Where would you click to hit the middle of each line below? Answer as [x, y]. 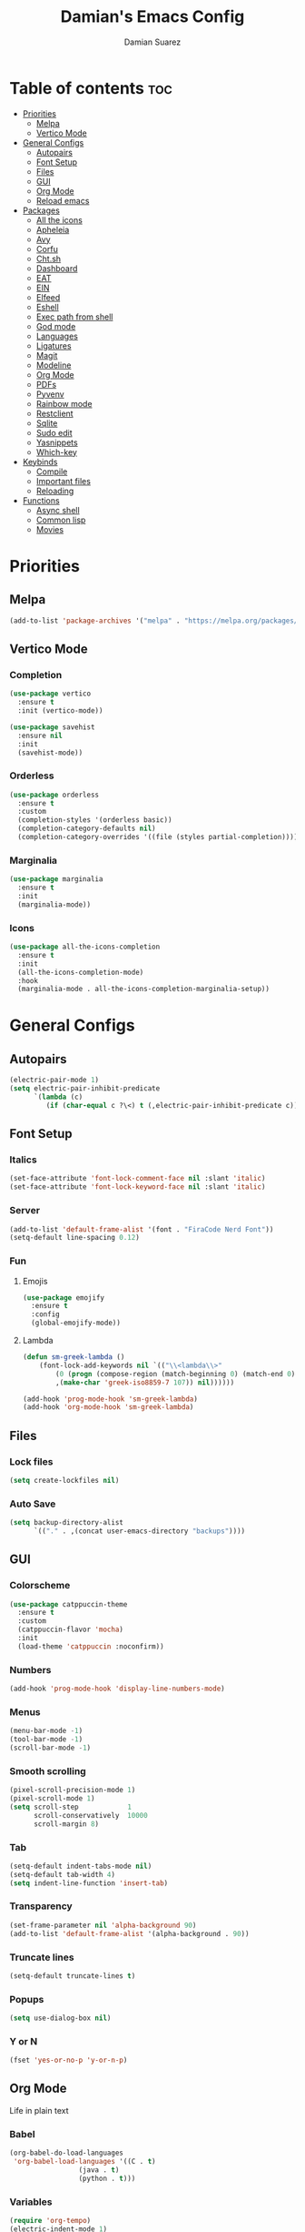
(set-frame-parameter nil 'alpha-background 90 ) [103, 1925]
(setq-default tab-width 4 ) [63, 1874]
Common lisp [61, 520]
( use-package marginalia [56, 879]
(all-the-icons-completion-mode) [81, 972]
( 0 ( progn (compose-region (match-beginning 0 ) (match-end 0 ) [176, 1374]
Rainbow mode [64, 403]
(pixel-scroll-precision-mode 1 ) [73, 1791]
